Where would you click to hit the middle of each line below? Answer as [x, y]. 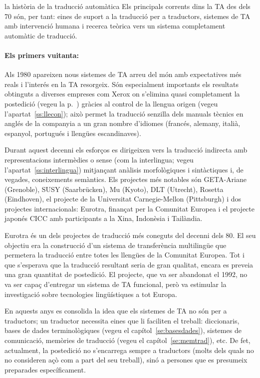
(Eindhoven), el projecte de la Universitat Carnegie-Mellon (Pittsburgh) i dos [123, 199]
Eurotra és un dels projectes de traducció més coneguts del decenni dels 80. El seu [130, 235]
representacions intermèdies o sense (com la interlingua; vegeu [99, 159]
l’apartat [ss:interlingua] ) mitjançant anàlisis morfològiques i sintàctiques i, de [124, 169]
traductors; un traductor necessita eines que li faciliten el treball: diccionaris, [122, 320]
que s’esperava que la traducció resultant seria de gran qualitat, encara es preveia [129, 264]
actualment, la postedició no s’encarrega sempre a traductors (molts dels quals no [129, 350]
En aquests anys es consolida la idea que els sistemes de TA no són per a [116, 311]
